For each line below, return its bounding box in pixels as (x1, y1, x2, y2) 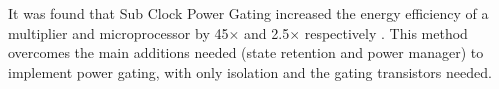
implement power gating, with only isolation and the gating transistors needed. (8, 61, 492, 82)
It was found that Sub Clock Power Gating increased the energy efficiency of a (8, 3, 489, 23)
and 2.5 (244, 22, 290, 43)
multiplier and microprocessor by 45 (8, 22, 229, 43)
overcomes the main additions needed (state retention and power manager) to (8, 42, 484, 63)
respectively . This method (304, 22, 468, 43)
